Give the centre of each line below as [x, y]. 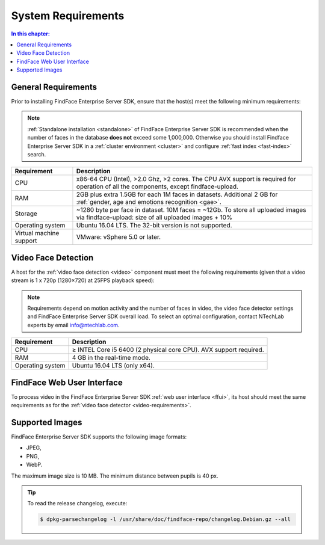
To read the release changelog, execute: [77, 503]
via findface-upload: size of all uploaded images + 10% [154, 218]
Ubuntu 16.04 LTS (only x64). [113, 366]
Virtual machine [37, 233]
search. [37, 154]
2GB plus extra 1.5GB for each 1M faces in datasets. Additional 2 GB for [177, 194]
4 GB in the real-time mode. [111, 358]
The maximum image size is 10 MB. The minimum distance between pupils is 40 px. [115, 476]
